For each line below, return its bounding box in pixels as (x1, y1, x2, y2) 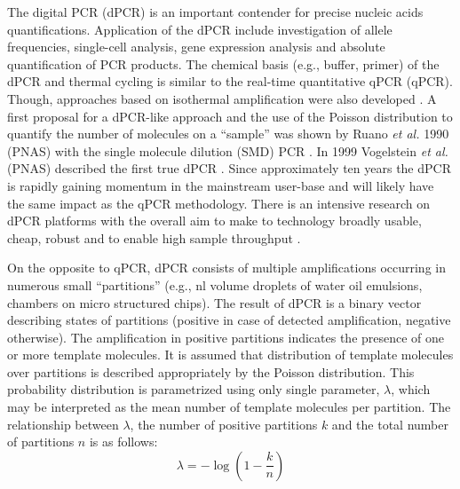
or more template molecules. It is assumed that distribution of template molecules (7, 345, 454, 364)
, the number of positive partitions (130, 414, 318, 433)
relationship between (7, 414, 119, 433)
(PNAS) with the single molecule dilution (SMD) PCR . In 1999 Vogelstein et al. (7, 141, 448, 160)
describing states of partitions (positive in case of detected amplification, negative (7, 311, 451, 329)
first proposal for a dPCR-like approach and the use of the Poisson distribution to (7, 106, 453, 125)
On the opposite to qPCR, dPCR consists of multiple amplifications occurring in (7, 258, 446, 277)
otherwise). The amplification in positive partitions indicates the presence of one (7, 327, 445, 346)
